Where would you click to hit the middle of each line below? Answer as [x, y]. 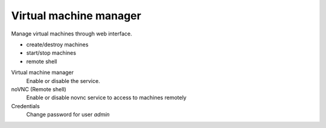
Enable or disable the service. [63, 81]
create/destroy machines [57, 44]
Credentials [26, 106]
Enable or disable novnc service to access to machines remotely [106, 98]
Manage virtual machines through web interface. [72, 34]
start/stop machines [51, 53]
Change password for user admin [68, 115]
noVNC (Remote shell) [39, 89]
